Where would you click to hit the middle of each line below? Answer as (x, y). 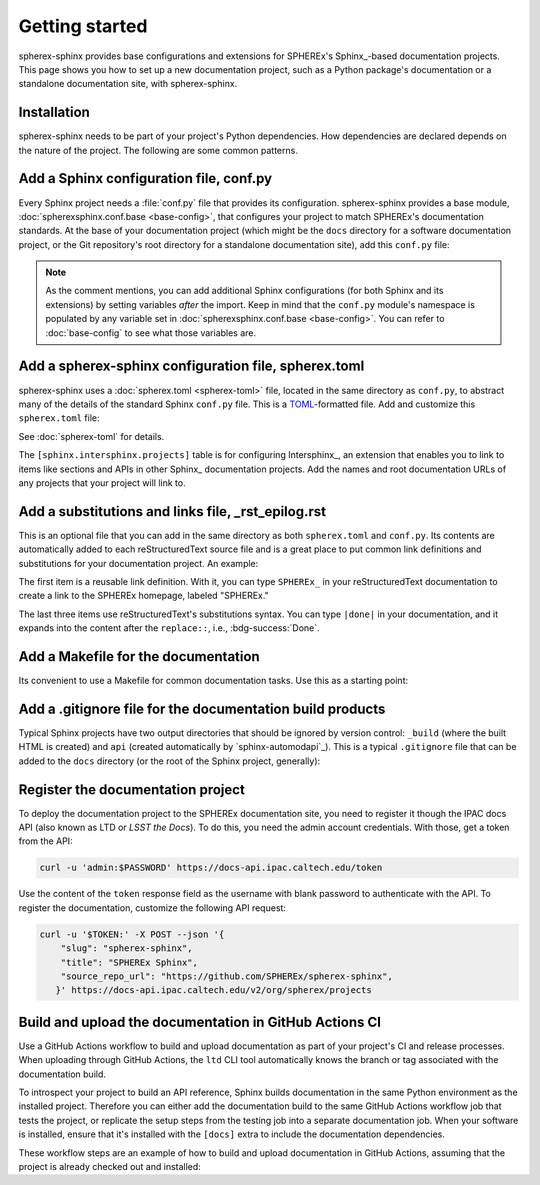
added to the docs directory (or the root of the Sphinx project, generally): (169, 761)
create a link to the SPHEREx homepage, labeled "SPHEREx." (143, 596)
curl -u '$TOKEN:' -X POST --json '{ (132, 934)
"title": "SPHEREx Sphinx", (129, 962)
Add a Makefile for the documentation (139, 656)
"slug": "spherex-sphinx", (127, 948)
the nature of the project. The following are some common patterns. (158, 150)
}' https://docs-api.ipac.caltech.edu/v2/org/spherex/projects (213, 990)
